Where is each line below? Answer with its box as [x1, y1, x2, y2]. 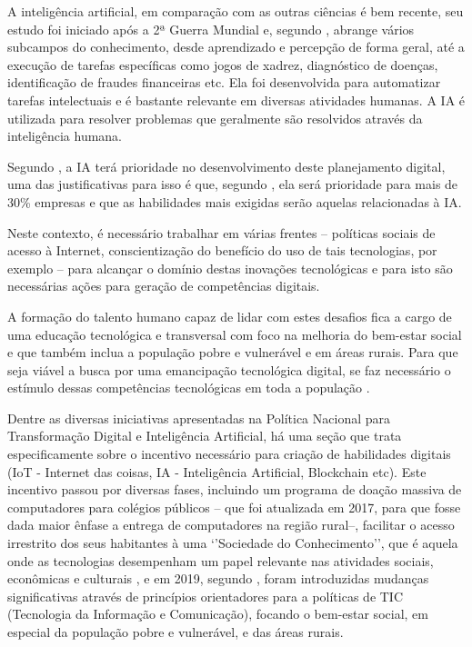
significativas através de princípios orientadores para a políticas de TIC [7, 586, 404, 605]
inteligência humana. [7, 126, 123, 145]
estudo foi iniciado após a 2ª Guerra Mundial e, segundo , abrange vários [7, 19, 415, 38]
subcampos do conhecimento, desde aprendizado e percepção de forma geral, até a [7, 37, 465, 56]
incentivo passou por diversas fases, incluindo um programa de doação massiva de [7, 480, 462, 499]
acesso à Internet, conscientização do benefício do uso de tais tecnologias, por [7, 241, 437, 260]
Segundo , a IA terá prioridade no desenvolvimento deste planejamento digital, [7, 156, 446, 175]
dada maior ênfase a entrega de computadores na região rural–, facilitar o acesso [7, 515, 455, 534]
